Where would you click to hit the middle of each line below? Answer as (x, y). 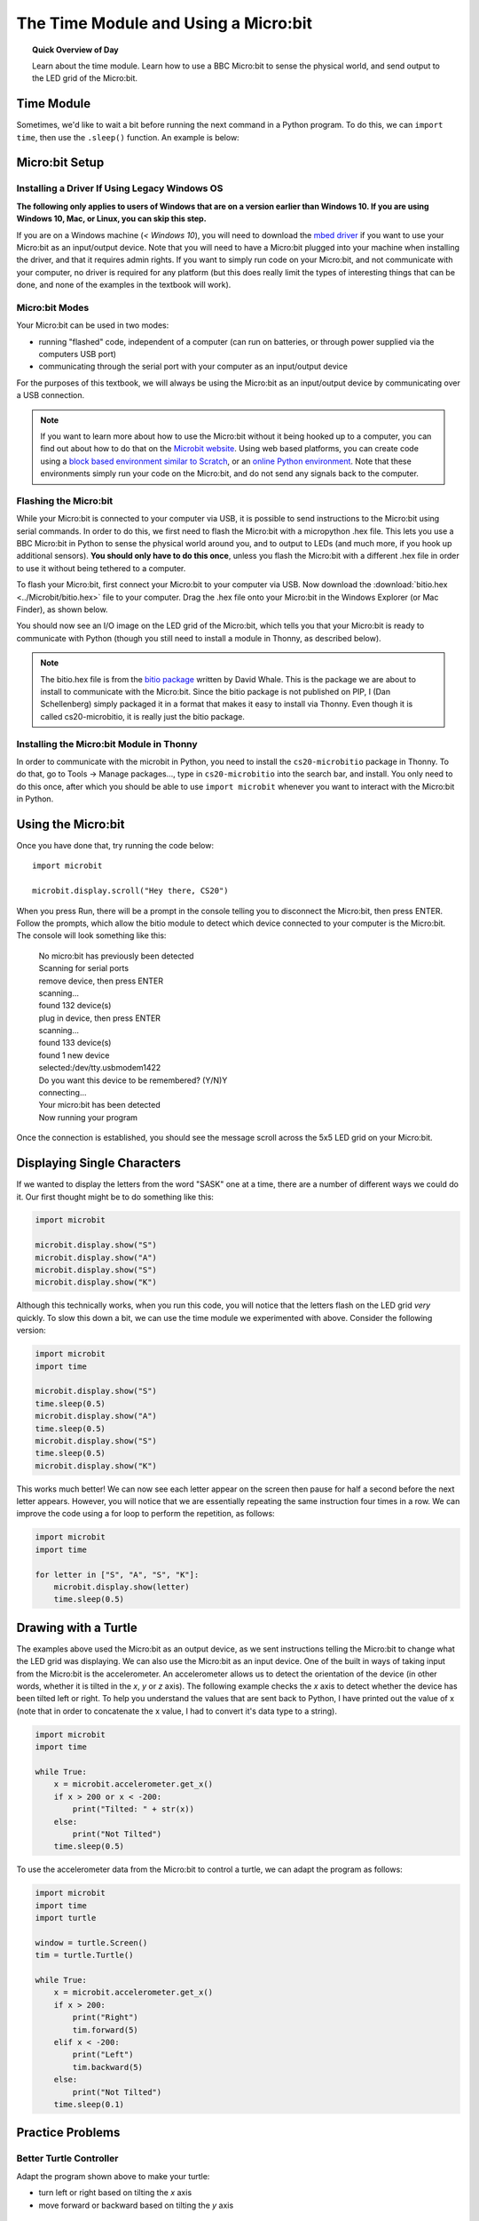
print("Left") (103, 2055)
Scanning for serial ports (83, 968)
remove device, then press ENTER (101, 981)
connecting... (63, 1093)
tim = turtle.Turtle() (84, 1955)
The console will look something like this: (91, 935)
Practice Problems (68, 2133)
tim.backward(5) (108, 2067)
